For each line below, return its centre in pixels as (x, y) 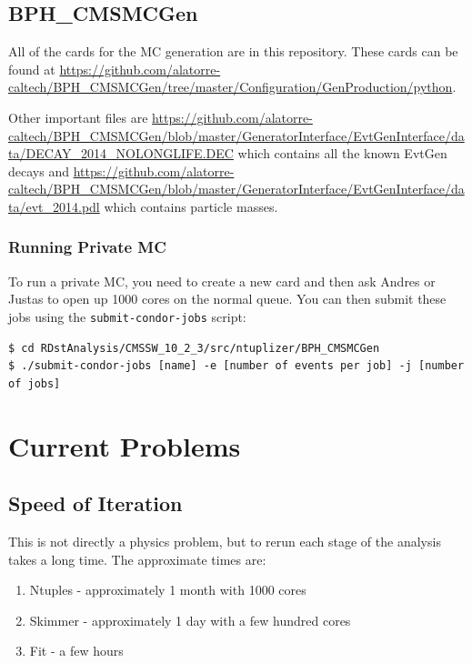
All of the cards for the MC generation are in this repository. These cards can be (233, 51)
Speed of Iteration (95, 503)
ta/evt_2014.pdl (54, 206)
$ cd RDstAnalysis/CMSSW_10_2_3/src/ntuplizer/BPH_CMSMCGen (194, 348)
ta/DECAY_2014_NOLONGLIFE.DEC (121, 153)
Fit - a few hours (76, 651)
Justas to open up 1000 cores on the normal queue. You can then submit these (227, 299)
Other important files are (78, 117)
